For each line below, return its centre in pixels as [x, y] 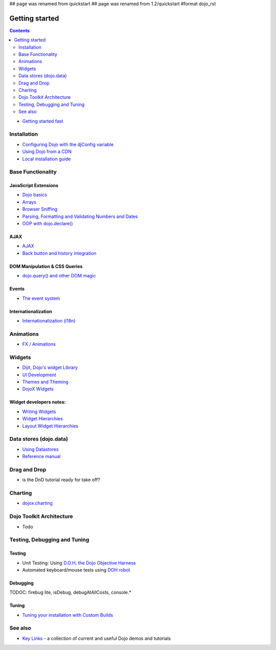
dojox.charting [38, 503]
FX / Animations [39, 344]
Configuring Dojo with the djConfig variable [68, 144]
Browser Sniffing [40, 209]
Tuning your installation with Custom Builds [68, 615]
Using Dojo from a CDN [47, 151]
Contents [20, 30]
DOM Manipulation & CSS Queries [46, 266]
